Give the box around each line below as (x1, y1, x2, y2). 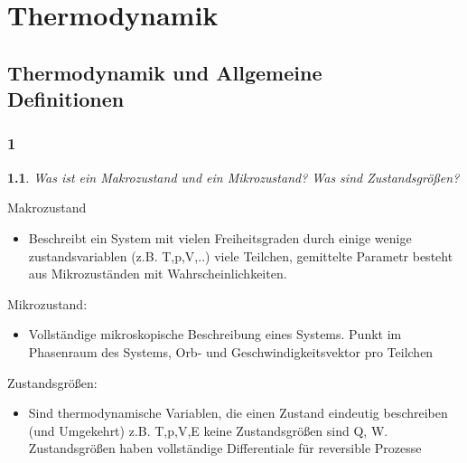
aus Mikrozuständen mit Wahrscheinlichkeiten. (28, 264, 287, 283)
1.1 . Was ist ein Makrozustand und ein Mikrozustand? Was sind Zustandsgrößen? (7, 167, 460, 186)
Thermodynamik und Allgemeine (7, 58, 322, 86)
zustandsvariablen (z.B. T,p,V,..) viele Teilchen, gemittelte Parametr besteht (28, 246, 453, 265)
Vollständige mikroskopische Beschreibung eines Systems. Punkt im (28, 325, 402, 344)
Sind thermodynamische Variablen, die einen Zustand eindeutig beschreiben (28, 403, 448, 422)
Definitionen (7, 85, 125, 113)
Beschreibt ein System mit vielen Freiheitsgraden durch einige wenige (28, 228, 412, 247)
